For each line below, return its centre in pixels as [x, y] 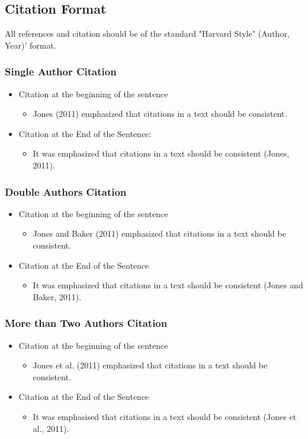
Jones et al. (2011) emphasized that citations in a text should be [150, 365]
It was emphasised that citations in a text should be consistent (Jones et [165, 416]
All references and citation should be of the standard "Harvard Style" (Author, [147, 34]
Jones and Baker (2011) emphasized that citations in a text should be [159, 233]
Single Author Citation [61, 71]
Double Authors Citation [66, 191]
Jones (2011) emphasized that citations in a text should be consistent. [160, 114]
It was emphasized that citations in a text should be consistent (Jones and [168, 285]
